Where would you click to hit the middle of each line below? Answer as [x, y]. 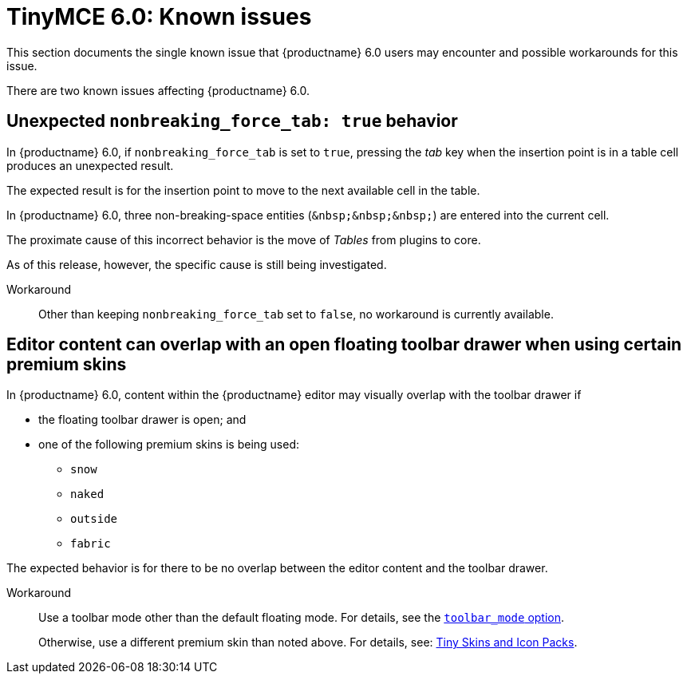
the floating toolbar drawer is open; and [142, 420]
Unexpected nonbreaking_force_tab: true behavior [232, 121]
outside [94, 519]
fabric [91, 544]
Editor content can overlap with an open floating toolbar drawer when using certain [344, 345]
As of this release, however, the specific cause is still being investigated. [197, 264]
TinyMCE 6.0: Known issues [159, 17]
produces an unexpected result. [90, 165]
